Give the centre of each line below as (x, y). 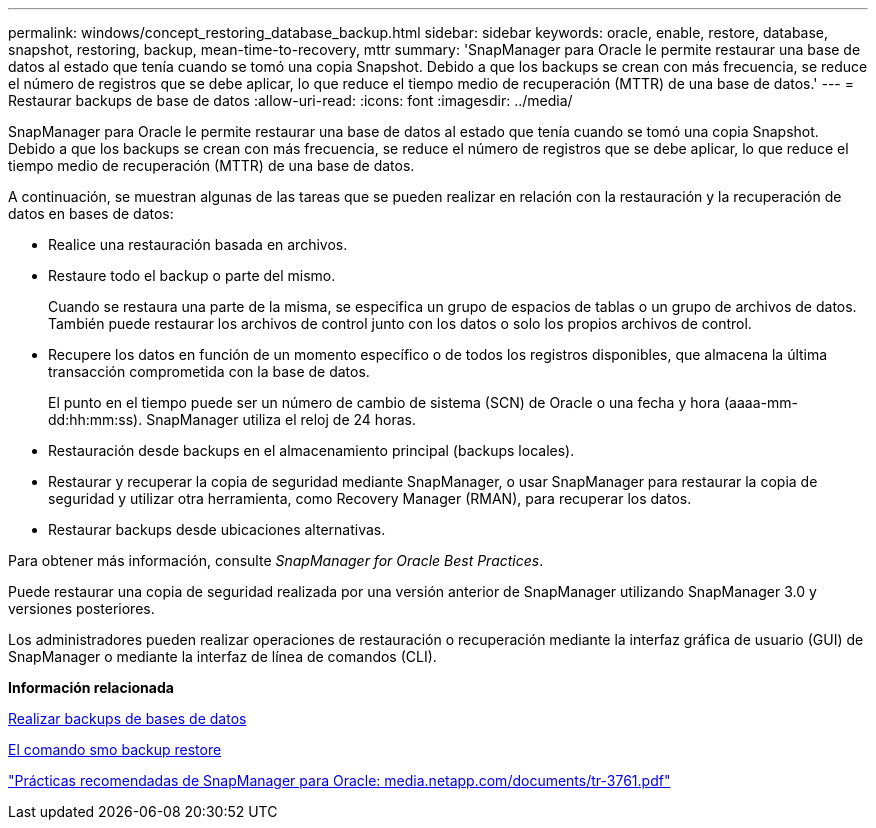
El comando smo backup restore (115, 749)
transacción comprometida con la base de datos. (209, 371)
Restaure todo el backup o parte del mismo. (192, 275)
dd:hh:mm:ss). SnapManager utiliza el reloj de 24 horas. (232, 419)
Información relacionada (91, 687)
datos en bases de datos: (91, 213)
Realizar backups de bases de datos (127, 718)
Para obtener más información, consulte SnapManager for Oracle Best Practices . (276, 560)
